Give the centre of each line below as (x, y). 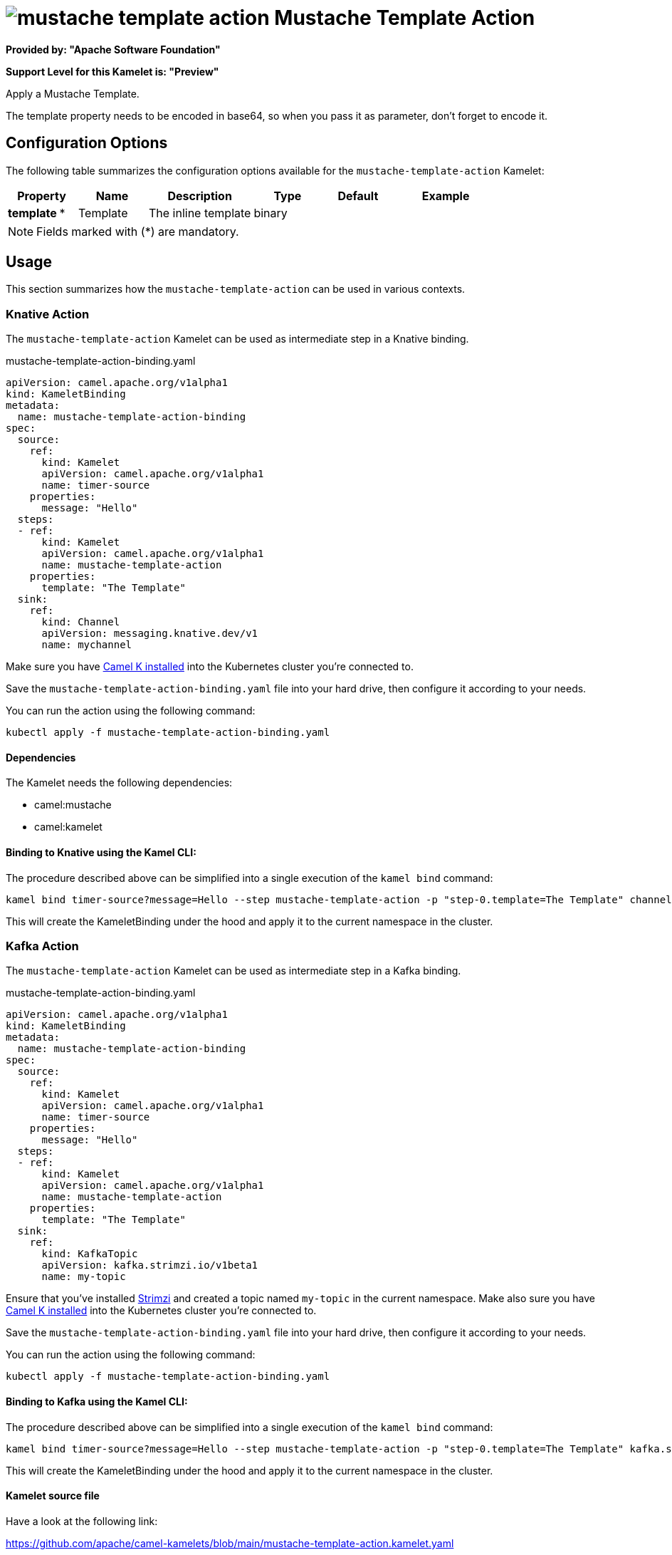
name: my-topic (84, 1277)
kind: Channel (81, 622)
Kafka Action (42, 946)
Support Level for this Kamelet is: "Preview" (112, 71)
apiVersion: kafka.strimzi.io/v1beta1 (150, 1265)
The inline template (200, 213)
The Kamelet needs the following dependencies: (119, 783)
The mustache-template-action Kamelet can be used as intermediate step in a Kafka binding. (233, 971)
